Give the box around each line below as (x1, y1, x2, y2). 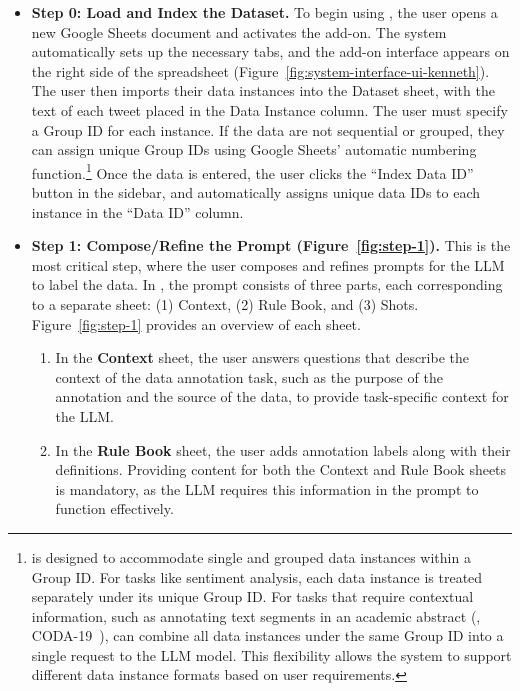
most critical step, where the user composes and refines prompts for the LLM (31, 254, 505, 275)
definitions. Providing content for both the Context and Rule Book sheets (55, 459, 507, 480)
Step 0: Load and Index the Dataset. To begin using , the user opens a (31, 2, 498, 22)
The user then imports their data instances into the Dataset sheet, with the (31, 80, 495, 101)
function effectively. (55, 498, 174, 519)
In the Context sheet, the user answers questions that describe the (55, 347, 470, 368)
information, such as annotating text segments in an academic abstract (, (31, 605, 481, 626)
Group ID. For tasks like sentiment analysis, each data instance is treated (31, 566, 483, 587)
